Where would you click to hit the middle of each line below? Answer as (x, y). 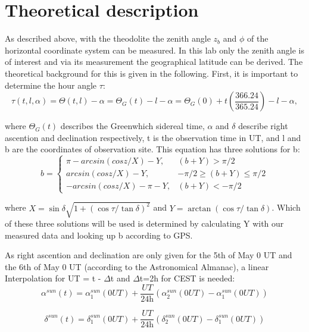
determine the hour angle (51, 85)
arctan (199, 209)
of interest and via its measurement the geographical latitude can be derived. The (154, 62)
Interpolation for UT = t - (53, 278)
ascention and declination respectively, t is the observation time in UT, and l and (153, 137)
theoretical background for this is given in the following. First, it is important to (152, 73)
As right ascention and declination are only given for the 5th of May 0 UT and (149, 255)
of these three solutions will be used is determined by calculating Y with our (144, 223)
